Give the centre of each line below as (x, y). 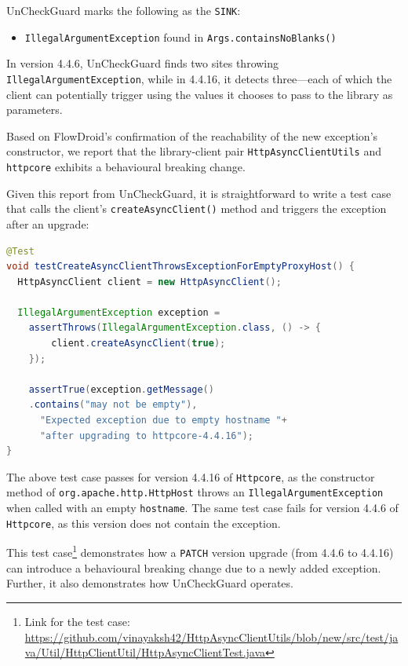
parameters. (35, 110)
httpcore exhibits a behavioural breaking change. (126, 166)
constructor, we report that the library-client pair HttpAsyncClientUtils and (194, 151)
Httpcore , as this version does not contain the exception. (144, 523)
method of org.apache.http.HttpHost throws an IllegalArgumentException (195, 492)
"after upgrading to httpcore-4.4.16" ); (146, 435)
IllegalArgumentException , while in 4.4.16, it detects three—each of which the (199, 78)
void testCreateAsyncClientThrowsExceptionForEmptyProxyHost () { (180, 267)
